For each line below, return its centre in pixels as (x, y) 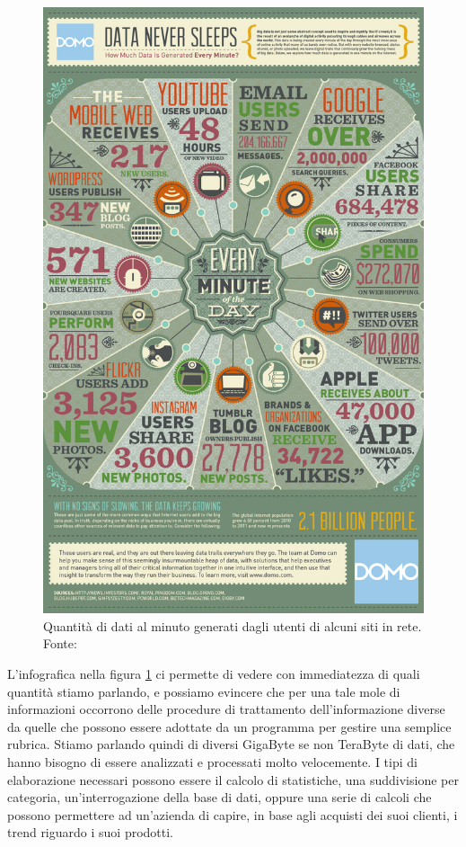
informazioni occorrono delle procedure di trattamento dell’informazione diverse (226, 709)
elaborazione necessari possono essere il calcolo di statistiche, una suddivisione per (233, 779)
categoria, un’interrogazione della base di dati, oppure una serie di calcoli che (220, 797)
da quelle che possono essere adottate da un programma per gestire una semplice (229, 726)
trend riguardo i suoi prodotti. (91, 832)
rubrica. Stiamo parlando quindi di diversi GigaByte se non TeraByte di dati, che (231, 744)
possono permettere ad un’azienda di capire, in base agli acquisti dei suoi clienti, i (233, 814)
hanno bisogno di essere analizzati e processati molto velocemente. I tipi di (212, 761)
